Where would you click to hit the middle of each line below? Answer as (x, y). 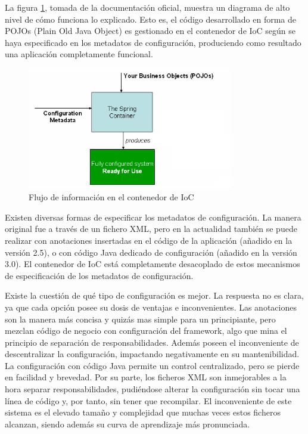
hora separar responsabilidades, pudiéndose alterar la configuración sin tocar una (153, 389)
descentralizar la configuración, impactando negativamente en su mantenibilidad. (152, 354)
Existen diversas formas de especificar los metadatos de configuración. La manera (153, 217)
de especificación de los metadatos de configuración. (99, 275)
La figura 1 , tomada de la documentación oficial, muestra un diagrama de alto (147, 7)
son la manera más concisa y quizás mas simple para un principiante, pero (140, 319)
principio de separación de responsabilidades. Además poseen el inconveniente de (152, 342)
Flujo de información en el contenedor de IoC (111, 197)
